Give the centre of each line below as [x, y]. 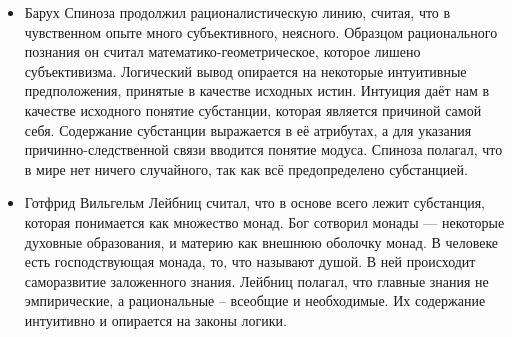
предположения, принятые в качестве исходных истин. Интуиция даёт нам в [257, 90]
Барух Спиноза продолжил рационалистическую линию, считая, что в [237, 12]
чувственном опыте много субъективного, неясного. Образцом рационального [261, 31]
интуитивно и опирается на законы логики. [155, 319]
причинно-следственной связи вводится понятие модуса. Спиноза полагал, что [263, 149]
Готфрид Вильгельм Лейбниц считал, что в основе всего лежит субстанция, [254, 202]
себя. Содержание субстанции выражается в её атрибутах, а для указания [248, 129]
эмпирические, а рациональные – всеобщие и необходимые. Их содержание [255, 300]
